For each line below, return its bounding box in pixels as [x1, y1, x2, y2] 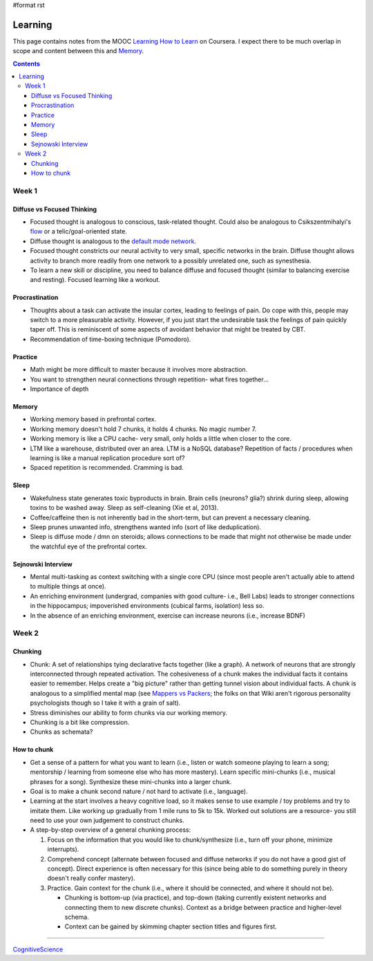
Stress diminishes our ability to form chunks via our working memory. [30, 708, 228, 716]
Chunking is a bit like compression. [30, 718, 130, 726]
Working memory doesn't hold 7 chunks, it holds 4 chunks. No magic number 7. [30, 425, 257, 433]
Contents [12, 59, 41, 68]
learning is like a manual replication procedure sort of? [30, 453, 185, 462]
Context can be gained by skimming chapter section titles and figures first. [64, 922, 278, 931]
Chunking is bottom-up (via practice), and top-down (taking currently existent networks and [64, 893, 327, 902]
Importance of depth [30, 385, 89, 393]
